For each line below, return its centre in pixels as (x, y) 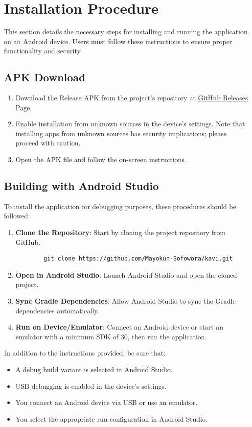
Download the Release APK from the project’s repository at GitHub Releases (132, 98)
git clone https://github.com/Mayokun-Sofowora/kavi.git (138, 259)
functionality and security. (43, 51)
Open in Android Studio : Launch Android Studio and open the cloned (126, 274)
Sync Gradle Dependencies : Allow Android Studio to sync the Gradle (126, 301)
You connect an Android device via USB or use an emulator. (106, 402)
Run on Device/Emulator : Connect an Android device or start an (119, 327)
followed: (17, 216)
